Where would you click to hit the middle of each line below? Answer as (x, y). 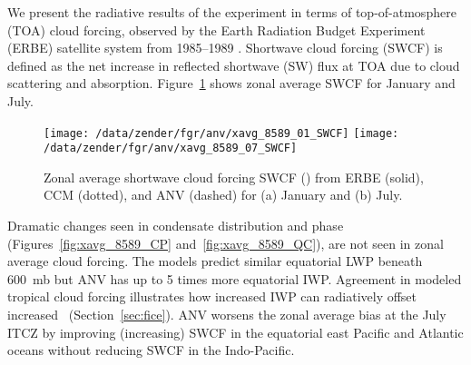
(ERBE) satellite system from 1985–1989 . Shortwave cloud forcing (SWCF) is (225, 48)
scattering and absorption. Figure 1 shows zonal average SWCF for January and (231, 83)
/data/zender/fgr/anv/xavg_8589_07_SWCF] (171, 148)
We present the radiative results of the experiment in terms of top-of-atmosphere (232, 12)
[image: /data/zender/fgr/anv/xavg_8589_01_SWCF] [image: (221, 133)
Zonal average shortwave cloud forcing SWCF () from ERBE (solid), (234, 177)
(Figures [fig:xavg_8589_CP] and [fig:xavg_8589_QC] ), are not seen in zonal (226, 243)
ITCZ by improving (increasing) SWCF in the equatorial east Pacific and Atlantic (235, 332)
